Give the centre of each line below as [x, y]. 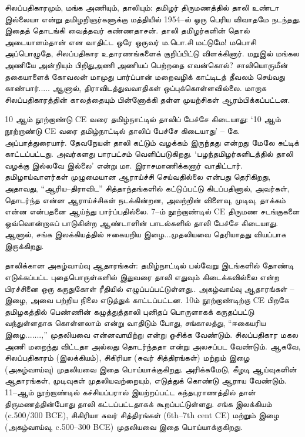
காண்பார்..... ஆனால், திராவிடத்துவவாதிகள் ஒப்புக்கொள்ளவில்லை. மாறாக [136, 88]
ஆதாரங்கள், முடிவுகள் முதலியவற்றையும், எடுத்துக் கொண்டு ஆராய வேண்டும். [146, 380]
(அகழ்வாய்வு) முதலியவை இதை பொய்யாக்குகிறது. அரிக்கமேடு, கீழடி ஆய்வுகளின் [151, 369]
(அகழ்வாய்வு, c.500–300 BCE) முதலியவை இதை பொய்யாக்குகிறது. [124, 426]
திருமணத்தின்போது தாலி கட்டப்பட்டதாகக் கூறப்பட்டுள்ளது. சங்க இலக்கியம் [138, 403]
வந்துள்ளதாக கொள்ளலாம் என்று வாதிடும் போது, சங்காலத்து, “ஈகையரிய [135, 323]
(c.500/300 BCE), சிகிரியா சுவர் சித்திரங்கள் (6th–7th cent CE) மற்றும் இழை [142, 415]
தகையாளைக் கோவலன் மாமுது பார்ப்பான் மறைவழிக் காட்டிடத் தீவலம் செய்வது [145, 76]
